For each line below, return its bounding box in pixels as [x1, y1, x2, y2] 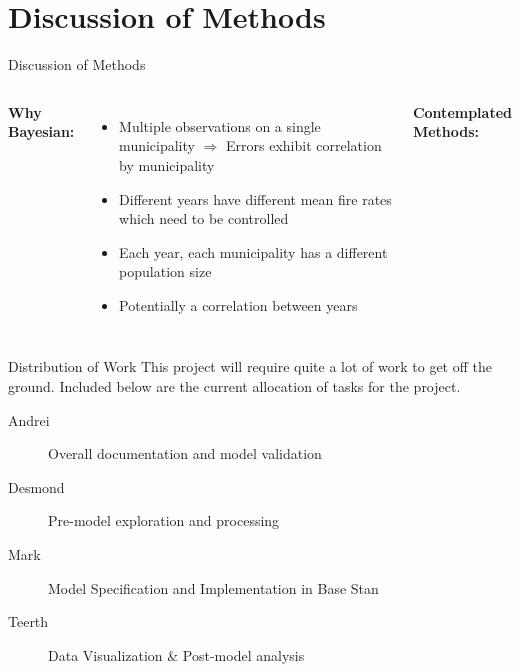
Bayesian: [8, 121, 75, 142]
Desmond [8, 476, 65, 497]
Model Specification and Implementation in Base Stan [48, 577, 379, 598]
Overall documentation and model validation [48, 443, 322, 464]
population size [119, 261, 212, 282]
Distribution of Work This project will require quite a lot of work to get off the [8, 356, 492, 377]
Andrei [8, 409, 50, 430]
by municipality [119, 154, 215, 175]
